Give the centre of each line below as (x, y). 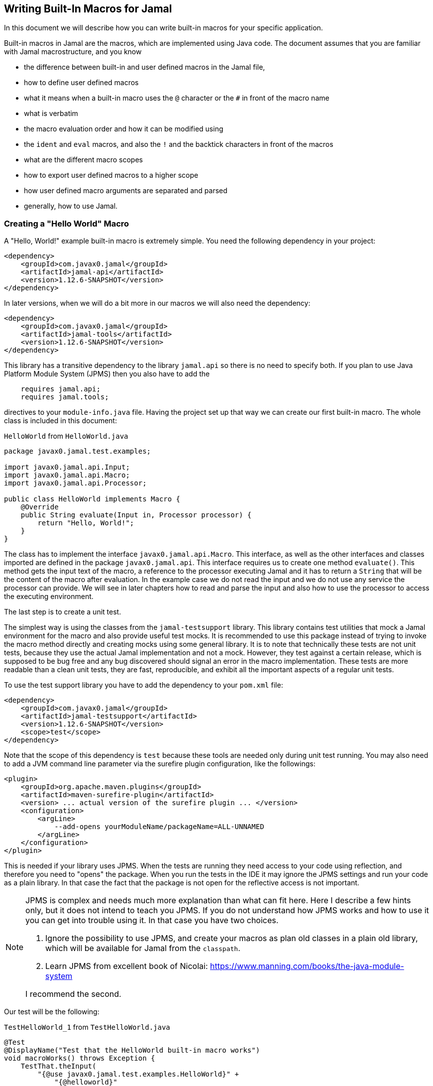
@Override (40, 507)
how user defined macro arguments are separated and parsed (126, 191)
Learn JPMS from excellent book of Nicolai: (127, 966)
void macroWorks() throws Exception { (80, 1058)
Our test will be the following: (52, 1012)
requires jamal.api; (60, 389)
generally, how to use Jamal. (71, 206)
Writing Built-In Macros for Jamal (88, 9)
